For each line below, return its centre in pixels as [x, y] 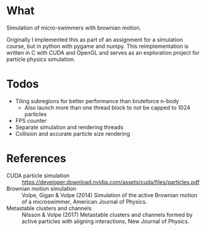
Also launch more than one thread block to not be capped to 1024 [107, 108]
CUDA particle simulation [38, 175]
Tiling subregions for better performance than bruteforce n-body [97, 101]
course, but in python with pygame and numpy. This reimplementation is [97, 46]
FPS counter [31, 120]
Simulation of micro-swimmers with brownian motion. [74, 28]
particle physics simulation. [41, 59]
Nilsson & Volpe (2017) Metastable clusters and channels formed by [107, 214]
